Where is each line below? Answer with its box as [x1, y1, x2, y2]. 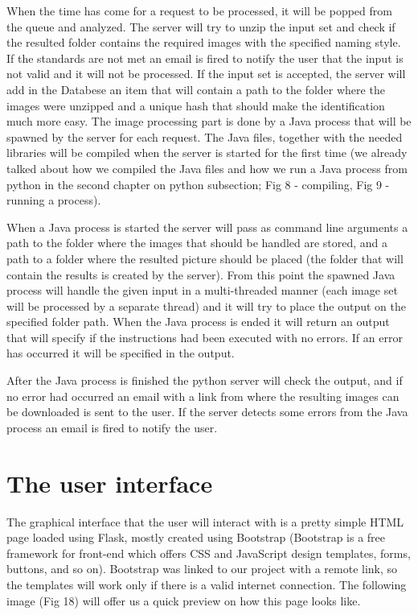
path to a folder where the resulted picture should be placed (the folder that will [6, 250, 404, 266]
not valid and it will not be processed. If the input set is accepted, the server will [6, 65, 406, 82]
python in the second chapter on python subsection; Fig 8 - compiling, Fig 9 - [6, 175, 390, 192]
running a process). [6, 192, 101, 208]
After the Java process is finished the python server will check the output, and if [6, 372, 403, 389]
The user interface [6, 466, 213, 499]
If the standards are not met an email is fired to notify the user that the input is [6, 49, 404, 66]
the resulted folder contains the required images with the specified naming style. [6, 34, 401, 51]
